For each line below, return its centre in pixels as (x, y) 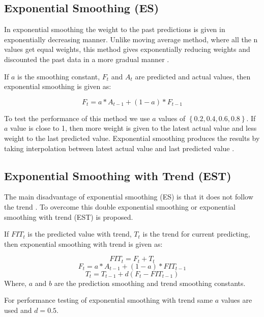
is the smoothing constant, (59, 76)
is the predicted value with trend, (80, 234)
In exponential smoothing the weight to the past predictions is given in (115, 29)
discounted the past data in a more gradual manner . (87, 59)
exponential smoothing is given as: (58, 86)
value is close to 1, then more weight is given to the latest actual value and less (134, 128)
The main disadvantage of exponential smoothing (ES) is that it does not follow (129, 197)
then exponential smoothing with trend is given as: (83, 243)
